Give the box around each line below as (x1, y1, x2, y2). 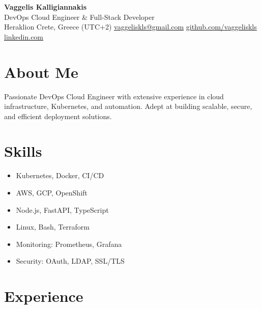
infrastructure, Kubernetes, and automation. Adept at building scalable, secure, (4, 101, 252, 111)
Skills (4, 141, 42, 161)
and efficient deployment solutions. (4, 110, 112, 121)
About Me (4, 61, 78, 82)
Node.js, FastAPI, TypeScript (16, 204, 109, 215)
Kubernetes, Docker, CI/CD (16, 170, 104, 181)
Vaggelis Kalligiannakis (4, 2, 86, 12)
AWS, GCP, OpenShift (16, 187, 88, 198)
